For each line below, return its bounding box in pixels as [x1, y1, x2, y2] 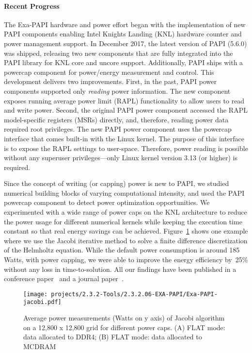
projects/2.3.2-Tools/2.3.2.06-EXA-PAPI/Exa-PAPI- [51, 290, 218, 298]
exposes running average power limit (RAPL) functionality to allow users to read [4, 95, 245, 105]
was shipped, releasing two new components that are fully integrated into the [4, 48, 233, 58]
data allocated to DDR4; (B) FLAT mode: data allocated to [23, 332, 202, 342]
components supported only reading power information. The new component [4, 85, 231, 96]
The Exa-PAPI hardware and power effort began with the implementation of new [4, 19, 246, 29]
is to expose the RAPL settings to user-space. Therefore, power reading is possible [4, 143, 248, 153]
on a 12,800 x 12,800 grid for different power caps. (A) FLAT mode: [23, 322, 225, 332]
